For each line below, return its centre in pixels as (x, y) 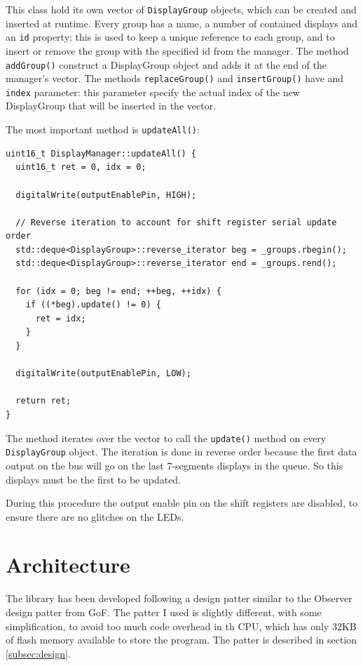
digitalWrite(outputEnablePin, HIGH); (106, 195)
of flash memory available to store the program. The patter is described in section (181, 640)
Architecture (68, 565)
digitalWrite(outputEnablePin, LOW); (103, 374)
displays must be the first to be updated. (94, 479)
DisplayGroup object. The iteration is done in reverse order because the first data (181, 452)
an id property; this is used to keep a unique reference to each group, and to (170, 37)
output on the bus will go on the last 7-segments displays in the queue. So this (174, 465)
